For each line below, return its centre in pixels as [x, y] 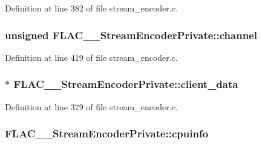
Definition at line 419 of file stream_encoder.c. [91, 57]
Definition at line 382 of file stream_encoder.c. [91, 8]
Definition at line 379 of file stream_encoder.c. [91, 106]
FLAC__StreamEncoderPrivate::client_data [126, 84]
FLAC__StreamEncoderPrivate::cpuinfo [107, 133]
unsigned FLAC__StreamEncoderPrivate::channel [131, 35]
